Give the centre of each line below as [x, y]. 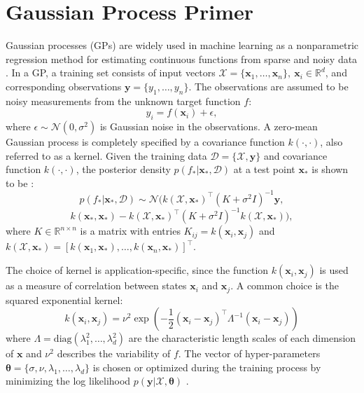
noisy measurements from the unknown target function [123, 101]
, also [331, 142]
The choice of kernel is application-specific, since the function [137, 270]
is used [334, 270]
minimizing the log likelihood [68, 381]
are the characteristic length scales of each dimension [242, 338]
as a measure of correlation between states [96, 285]
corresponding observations [64, 86]
